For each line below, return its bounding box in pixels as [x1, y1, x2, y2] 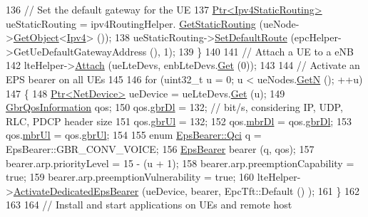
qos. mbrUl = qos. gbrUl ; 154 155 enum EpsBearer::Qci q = [6, 127, 262, 142]
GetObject [13, 30, 59, 45]
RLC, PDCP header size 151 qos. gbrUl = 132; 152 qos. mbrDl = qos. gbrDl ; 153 [6, 113, 352, 128]
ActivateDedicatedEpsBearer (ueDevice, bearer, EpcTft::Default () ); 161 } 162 [13, 183, 360, 198]
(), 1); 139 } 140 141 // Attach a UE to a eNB [150, 43, 354, 58]
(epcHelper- [290, 30, 342, 45]
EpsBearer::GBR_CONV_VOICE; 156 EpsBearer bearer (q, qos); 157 [6, 141, 315, 156]
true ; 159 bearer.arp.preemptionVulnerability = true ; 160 [6, 169, 255, 184]
